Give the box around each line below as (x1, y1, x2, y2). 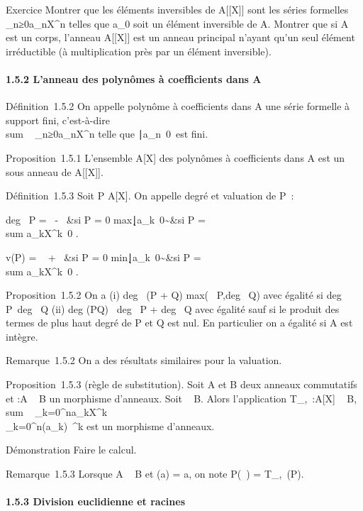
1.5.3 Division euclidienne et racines (6, 494, 185, 509)
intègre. (6, 329, 38, 344)
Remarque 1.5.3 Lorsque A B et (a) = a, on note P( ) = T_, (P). (6, 466, 304, 481)
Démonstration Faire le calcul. (6, 442, 137, 457)
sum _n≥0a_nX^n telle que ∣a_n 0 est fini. (6, 126, 208, 141)
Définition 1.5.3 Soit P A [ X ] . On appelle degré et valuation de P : (6, 188, 294, 203)
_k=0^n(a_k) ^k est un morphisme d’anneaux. (6, 418, 215, 433)
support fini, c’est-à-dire (6, 112, 110, 127)
